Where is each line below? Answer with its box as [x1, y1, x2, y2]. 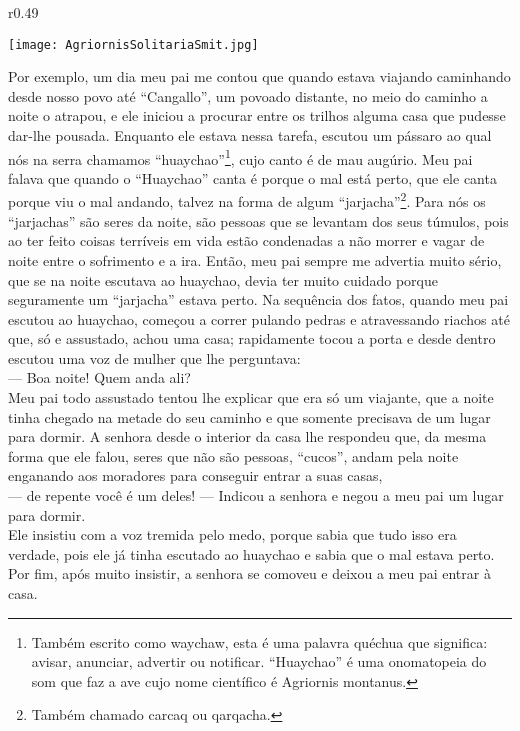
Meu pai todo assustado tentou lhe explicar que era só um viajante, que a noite [8, 387, 494, 408]
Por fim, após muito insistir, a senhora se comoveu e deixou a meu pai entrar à [8, 563, 491, 584]
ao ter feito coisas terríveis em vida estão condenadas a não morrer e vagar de [8, 230, 485, 251]
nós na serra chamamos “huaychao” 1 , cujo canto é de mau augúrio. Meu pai [8, 145, 473, 169]
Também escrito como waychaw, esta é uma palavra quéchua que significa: [31, 631, 488, 652]
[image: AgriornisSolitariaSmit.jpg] [8, 37, 259, 52]
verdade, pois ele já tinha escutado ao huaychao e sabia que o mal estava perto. [8, 543, 495, 564]
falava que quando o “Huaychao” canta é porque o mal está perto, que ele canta [8, 167, 497, 188]
